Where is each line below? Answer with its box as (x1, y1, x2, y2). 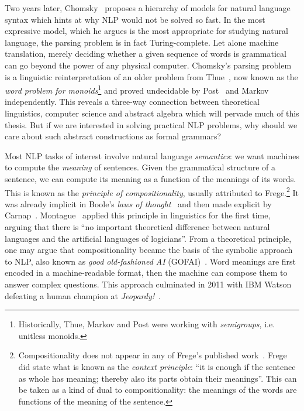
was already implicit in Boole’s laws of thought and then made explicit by (5, 197, 272, 210)
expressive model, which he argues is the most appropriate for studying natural (5, 25, 288, 37)
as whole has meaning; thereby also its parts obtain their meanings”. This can (18, 372, 297, 384)
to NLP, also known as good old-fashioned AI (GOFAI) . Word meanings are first (5, 255, 296, 267)
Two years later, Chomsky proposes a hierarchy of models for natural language (5, 2, 291, 13)
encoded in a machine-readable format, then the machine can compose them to (5, 266, 288, 279)
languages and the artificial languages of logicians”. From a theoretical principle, (5, 232, 292, 244)
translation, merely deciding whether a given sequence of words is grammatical (5, 47, 286, 60)
